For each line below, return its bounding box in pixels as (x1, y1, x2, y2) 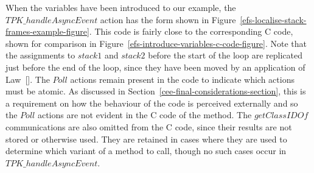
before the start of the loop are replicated (148, 49, 302, 62)
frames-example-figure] (5, 25, 89, 38)
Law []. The (5, 72, 50, 85)
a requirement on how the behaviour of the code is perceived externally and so (5, 96, 298, 109)
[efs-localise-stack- (240, 13, 307, 26)
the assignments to (5, 49, 75, 62)
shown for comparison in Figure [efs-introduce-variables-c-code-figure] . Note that (5, 37, 307, 49)
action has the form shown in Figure (100, 13, 236, 26)
